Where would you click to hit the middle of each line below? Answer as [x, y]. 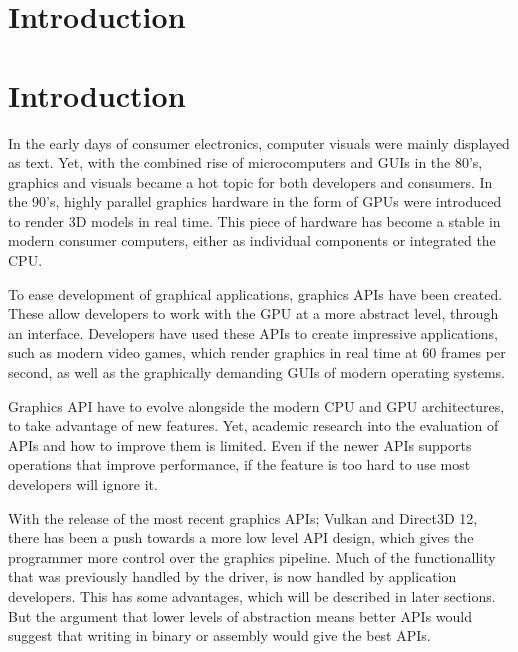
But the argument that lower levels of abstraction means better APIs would [240, 615]
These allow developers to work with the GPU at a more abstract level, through [253, 313]
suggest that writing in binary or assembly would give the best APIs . [219, 635]
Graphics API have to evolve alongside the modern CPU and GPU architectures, [256, 405]
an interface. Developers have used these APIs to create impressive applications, [253, 332]
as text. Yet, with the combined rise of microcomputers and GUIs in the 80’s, [245, 162]
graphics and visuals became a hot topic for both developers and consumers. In [250, 181]
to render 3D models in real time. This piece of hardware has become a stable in [254, 220]
